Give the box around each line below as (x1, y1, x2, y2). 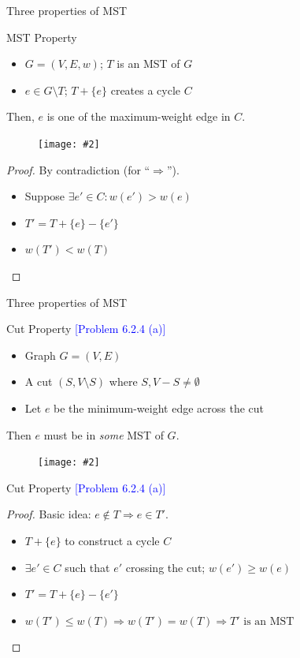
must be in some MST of (43, 426, 164, 443)
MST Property (6, 28, 77, 45)
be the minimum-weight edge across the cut (54, 399, 264, 416)
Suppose (24, 188, 65, 204)
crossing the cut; (125, 559, 206, 575)
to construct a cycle (65, 533, 160, 548)
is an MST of (117, 55, 180, 72)
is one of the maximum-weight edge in (46, 108, 231, 125)
